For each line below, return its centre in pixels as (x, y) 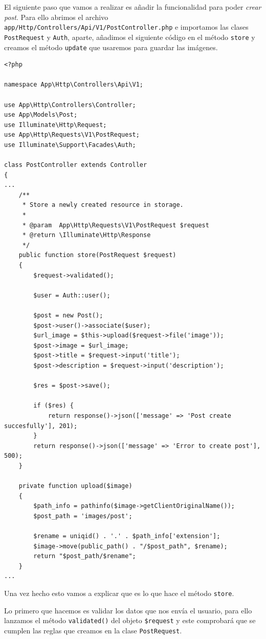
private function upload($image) (75, 486)
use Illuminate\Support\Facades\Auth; (70, 145)
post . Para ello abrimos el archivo (56, 17)
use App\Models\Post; (41, 115)
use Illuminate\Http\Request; (56, 125)
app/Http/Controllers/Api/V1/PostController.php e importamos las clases (126, 27)
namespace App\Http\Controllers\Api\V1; (74, 85)
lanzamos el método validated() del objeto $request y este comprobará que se (130, 620)
